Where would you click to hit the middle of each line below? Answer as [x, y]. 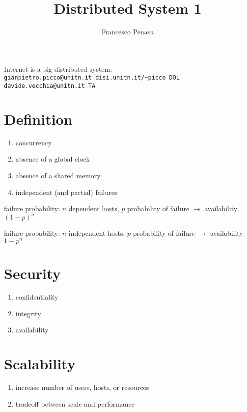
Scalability [40, 363]
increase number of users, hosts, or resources [82, 387]
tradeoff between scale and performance [75, 403]
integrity [28, 313]
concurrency [34, 142]
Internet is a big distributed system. [58, 69]
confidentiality [37, 297]
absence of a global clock [53, 159]
